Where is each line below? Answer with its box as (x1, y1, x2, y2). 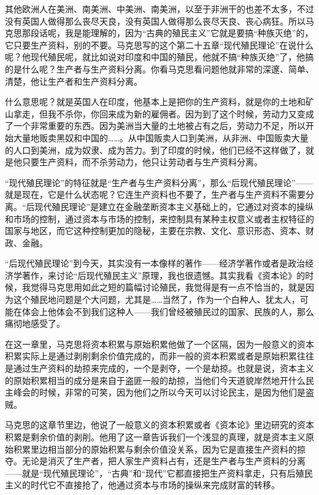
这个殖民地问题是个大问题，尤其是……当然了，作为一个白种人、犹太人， (13, 293, 300, 306)
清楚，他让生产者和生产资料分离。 (5, 74, 142, 87)
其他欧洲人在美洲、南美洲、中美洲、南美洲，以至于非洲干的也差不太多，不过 (5, 2, 314, 15)
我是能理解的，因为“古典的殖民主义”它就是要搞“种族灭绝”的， (64, 26, 313, 39)
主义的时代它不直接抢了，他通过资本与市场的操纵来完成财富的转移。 (5, 478, 280, 491)
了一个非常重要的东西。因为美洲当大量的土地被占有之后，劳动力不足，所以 (5, 119, 306, 132)
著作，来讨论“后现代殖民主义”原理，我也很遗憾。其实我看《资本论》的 (21, 268, 306, 281)
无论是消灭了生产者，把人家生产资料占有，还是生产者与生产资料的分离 (21, 454, 306, 467)
